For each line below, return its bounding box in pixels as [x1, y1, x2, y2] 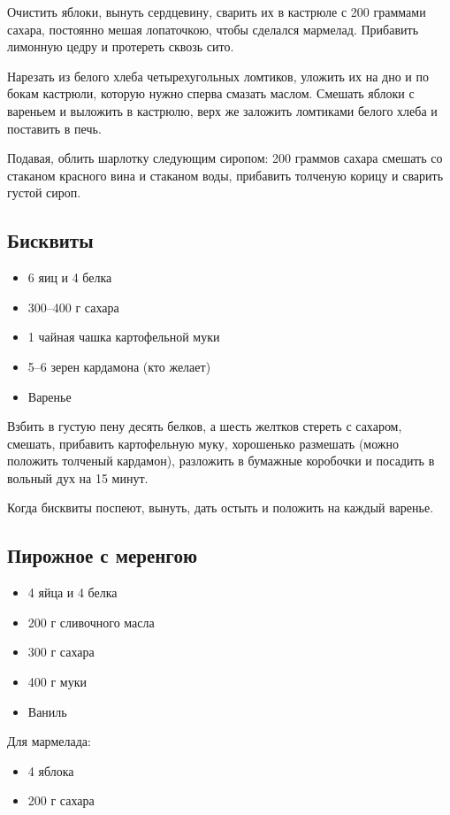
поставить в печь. [7, 119, 102, 137]
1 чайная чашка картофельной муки [27, 327, 220, 346]
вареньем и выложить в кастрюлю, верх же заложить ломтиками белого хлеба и [7, 101, 438, 119]
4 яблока [27, 761, 74, 780]
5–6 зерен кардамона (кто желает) [27, 357, 211, 375]
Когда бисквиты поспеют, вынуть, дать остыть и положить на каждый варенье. [7, 498, 434, 517]
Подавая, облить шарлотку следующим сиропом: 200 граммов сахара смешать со [7, 149, 443, 167]
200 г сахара [27, 791, 95, 810]
